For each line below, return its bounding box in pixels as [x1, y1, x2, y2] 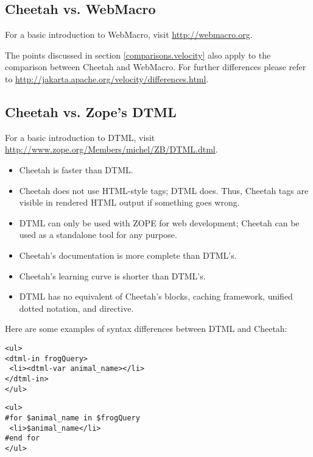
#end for [5, 434, 40, 443]
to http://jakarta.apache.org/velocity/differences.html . [5, 72, 209, 85]
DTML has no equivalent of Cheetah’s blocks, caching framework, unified [19, 290, 293, 303]
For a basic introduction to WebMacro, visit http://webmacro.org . [5, 28, 253, 41]
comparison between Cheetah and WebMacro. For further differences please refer [5, 60, 306, 73]
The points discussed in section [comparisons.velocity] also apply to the [5, 48, 271, 61]
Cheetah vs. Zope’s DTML [5, 102, 177, 121]
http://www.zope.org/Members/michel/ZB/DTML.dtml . [5, 143, 218, 156]
